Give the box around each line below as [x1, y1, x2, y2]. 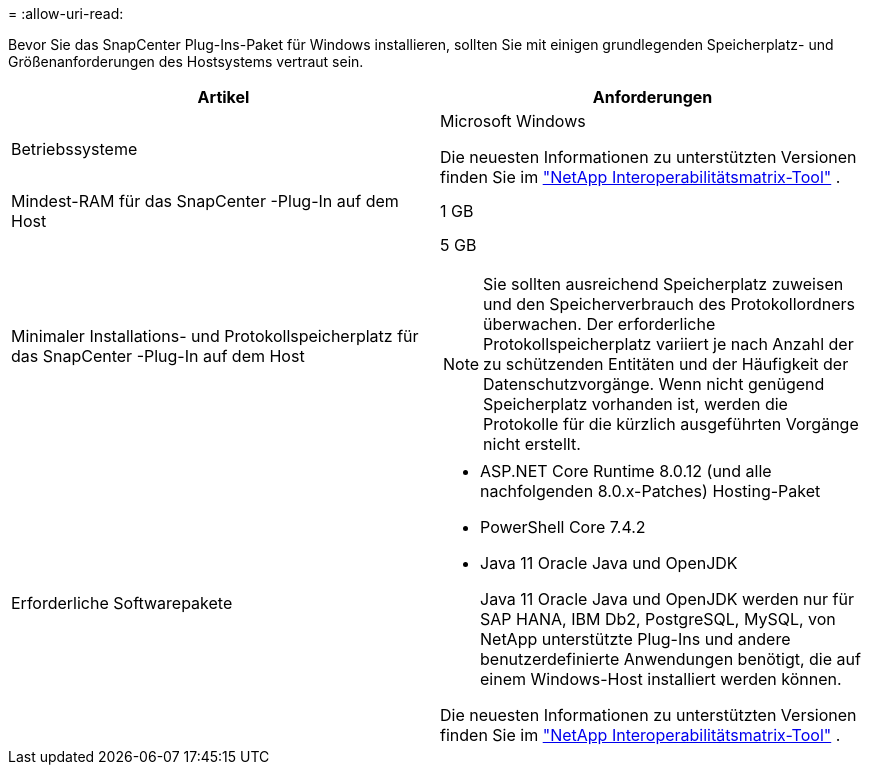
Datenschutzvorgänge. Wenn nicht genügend [483, 374, 825, 394]
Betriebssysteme [11, 139, 138, 159]
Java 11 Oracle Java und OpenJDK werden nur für [480, 589, 854, 609]
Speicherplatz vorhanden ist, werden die [483, 394, 788, 414]
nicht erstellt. [483, 434, 581, 454]
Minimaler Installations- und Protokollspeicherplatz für [11, 326, 419, 346]
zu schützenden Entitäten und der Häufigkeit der [483, 354, 849, 374]
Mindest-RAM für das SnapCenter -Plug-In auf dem [11, 191, 399, 211]
